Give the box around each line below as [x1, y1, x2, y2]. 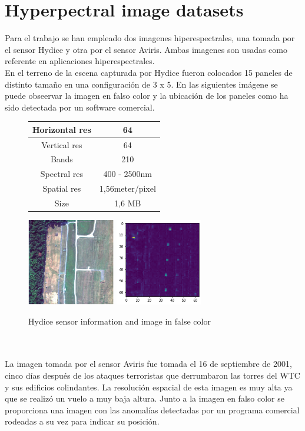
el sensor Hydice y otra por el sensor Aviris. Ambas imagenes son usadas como [5, 43, 288, 55]
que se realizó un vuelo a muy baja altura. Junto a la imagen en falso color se [5, 392, 284, 405]
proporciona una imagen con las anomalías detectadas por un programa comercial [5, 403, 300, 416]
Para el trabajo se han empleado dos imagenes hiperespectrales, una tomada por [5, 32, 295, 44]
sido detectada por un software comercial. [5, 101, 155, 113]
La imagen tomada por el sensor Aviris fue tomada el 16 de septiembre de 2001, [5, 358, 292, 370]
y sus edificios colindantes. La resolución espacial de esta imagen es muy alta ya [5, 380, 293, 393]
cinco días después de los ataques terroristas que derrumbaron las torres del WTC [5, 369, 300, 382]
